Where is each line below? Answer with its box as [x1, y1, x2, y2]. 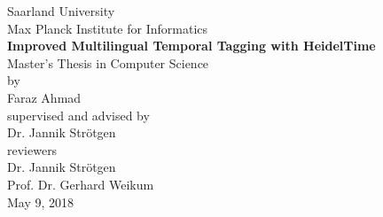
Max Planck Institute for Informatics [7, 19, 208, 37]
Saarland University [7, 2, 115, 19]
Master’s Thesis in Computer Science [7, 53, 209, 72]
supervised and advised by [7, 105, 150, 124]
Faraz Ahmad [7, 88, 82, 106]
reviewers [7, 140, 58, 159]
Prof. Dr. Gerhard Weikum [7, 174, 154, 193]
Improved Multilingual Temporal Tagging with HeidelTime [7, 36, 376, 55]
